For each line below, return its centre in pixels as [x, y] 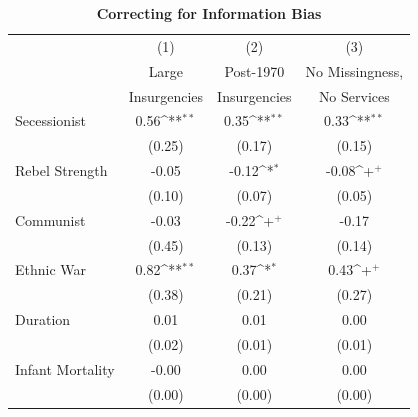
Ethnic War [51, 269]
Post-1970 [254, 70]
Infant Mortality [65, 368]
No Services [354, 95]
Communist [50, 219]
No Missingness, [354, 70]
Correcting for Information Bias [209, 13]
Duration [43, 319]
